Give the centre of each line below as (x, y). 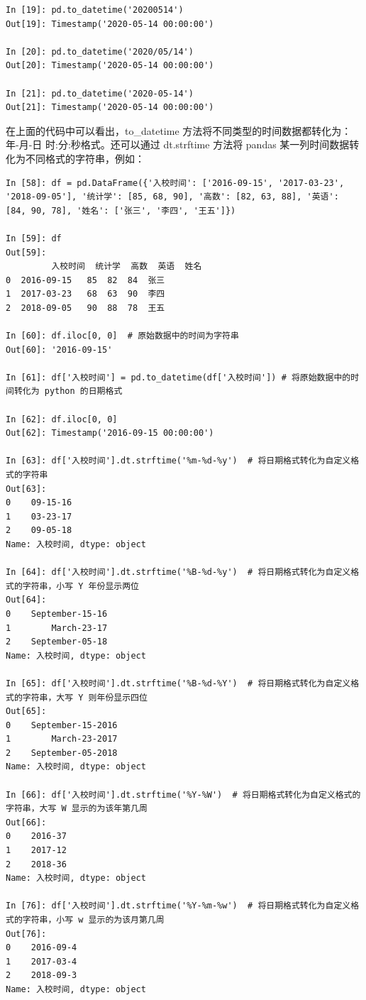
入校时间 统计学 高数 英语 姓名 (127, 267)
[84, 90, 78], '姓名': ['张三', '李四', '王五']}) (121, 210)
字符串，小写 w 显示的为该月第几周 (93, 920)
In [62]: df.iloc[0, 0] (62, 419)
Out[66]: (26, 822)
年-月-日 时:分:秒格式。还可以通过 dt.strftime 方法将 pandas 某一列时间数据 (178, 144)
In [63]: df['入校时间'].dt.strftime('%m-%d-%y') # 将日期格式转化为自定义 (178, 461)
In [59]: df (34, 238)
